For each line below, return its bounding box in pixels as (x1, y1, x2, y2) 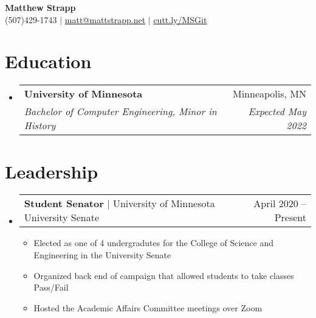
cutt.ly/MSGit (153, 13, 207, 26)
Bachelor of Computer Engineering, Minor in (24, 104, 217, 119)
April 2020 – (253, 196, 306, 211)
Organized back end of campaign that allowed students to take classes (33, 269, 294, 281)
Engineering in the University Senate (33, 249, 171, 261)
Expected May (248, 104, 306, 119)
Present (274, 210, 306, 225)
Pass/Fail (33, 281, 69, 294)
